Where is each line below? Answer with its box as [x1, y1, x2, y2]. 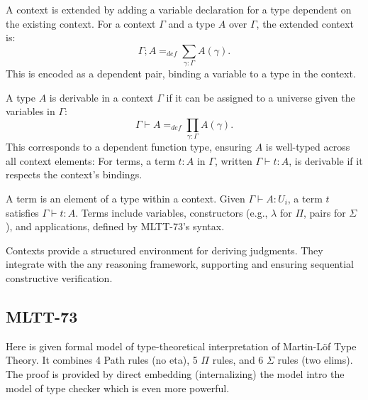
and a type [168, 16, 216, 31]
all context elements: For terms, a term [6, 153, 175, 168]
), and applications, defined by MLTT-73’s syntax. [6, 219, 225, 234]
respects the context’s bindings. [6, 167, 143, 182]
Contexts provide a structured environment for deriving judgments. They [6, 242, 323, 257]
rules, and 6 [212, 352, 264, 367]
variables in [6, 104, 55, 119]
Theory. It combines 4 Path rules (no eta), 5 [6, 352, 198, 367]
